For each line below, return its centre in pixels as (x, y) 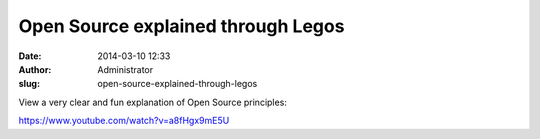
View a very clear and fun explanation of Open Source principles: (152, 102)
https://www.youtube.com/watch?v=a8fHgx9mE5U (124, 121)
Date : (30, 56)
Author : (35, 69)
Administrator (125, 69)
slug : (29, 84)
